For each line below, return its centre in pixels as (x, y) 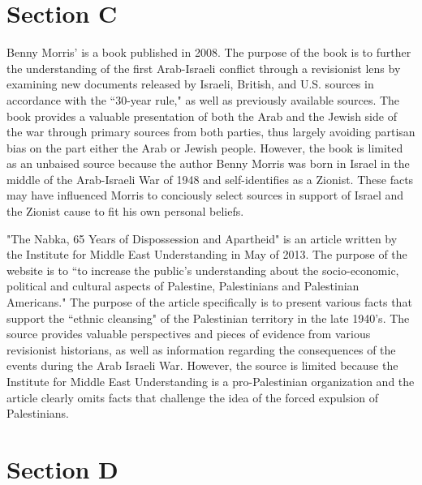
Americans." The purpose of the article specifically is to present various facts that (209, 302)
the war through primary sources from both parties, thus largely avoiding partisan (211, 132)
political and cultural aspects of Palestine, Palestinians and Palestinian (183, 286)
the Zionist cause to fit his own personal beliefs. (125, 211)
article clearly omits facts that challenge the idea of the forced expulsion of (193, 397)
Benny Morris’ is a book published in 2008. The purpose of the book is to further (209, 52)
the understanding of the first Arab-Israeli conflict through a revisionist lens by (204, 68)
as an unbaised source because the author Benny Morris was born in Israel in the (208, 163)
